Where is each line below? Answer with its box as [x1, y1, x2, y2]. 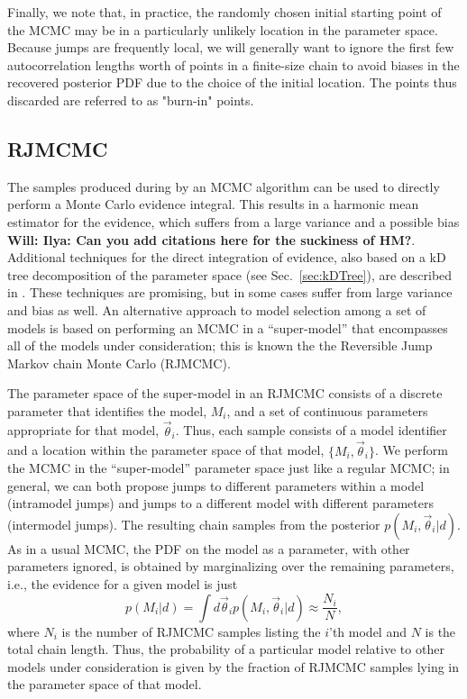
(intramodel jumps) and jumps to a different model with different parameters [7, 494, 434, 513]
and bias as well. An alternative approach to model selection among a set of [7, 300, 426, 319]
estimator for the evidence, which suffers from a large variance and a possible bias [7, 212, 460, 231]
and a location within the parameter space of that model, [7, 440, 325, 459]
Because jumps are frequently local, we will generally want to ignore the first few [7, 38, 454, 57]
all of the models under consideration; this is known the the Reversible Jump [7, 336, 433, 355]
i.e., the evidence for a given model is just [7, 575, 238, 594]
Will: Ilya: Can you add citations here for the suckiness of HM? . [7, 230, 416, 249]
